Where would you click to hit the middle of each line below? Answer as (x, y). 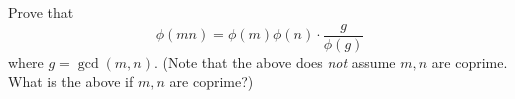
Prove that (41, 12)
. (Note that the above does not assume (274, 61)
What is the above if (71, 81)
